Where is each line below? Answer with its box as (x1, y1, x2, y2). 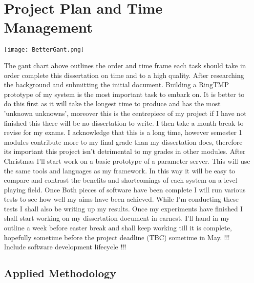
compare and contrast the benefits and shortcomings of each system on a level (4, 175, 237, 185)
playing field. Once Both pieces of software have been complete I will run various (4, 184, 246, 194)
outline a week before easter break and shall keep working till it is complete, (4, 223, 232, 233)
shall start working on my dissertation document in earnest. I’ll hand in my (4, 213, 230, 223)
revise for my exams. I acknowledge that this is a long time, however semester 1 (4, 127, 242, 137)
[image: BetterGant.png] (4, 46, 85, 54)
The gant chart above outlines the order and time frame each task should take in (4, 60, 246, 70)
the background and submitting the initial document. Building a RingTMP (4, 79, 229, 90)
